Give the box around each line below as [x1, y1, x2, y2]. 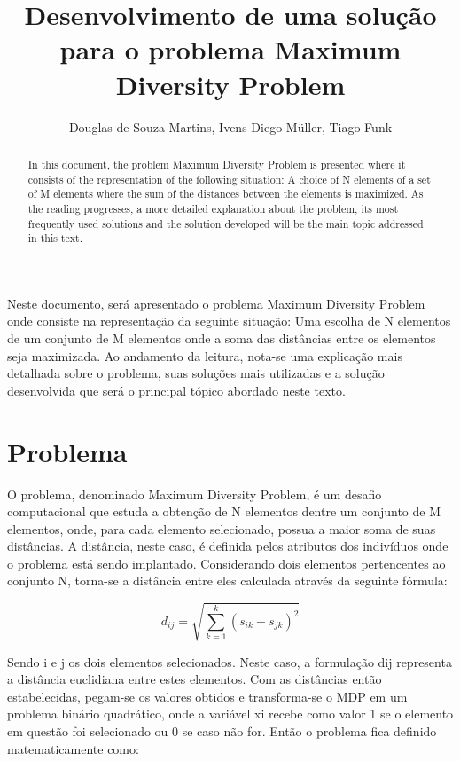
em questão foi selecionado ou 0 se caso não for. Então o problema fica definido [7, 722, 437, 740]
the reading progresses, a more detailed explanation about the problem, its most [27, 200, 399, 216]
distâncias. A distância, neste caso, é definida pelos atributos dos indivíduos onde [7, 537, 448, 555]
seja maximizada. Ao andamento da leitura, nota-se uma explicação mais [7, 346, 402, 365]
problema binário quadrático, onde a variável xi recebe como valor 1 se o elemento [7, 704, 454, 723]
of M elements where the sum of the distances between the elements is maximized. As [27, 186, 424, 201]
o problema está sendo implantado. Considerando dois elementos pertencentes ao [7, 553, 446, 572]
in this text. [27, 231, 82, 246]
